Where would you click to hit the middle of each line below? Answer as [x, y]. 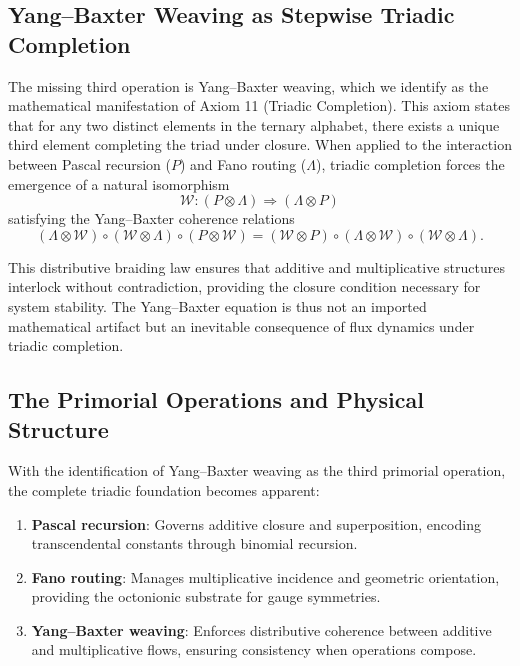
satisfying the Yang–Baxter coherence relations [151, 218]
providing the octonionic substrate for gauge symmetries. [206, 596]
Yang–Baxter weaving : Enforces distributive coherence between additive [261, 629]
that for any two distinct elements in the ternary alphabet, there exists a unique [254, 124]
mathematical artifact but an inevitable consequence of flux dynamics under [241, 325]
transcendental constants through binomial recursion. [194, 543]
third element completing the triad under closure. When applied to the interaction [260, 144]
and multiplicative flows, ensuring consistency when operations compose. [254, 649]
